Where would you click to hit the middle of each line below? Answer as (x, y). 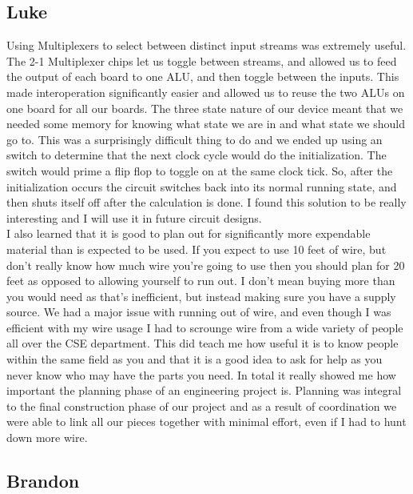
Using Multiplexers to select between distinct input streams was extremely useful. (206, 45)
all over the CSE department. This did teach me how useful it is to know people (203, 343)
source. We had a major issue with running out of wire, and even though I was (199, 312)
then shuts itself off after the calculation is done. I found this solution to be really (206, 202)
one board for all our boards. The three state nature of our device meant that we (205, 108)
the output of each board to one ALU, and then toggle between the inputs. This (203, 76)
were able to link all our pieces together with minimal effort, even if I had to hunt (206, 422)
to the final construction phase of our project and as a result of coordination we (202, 406)
